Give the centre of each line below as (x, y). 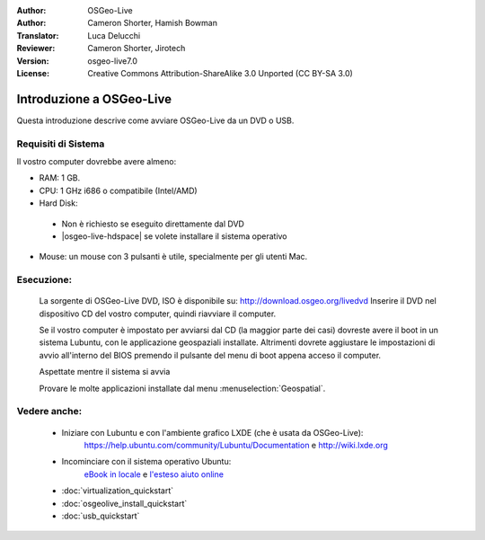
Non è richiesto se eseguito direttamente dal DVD (153, 224)
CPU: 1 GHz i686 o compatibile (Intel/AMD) (118, 190)
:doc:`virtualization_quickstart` (118, 491)
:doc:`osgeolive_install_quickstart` (124, 503)
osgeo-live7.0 (113, 61)
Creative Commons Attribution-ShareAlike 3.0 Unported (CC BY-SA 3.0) (220, 73)
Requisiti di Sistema (61, 144)
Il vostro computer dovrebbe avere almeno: (97, 161)
